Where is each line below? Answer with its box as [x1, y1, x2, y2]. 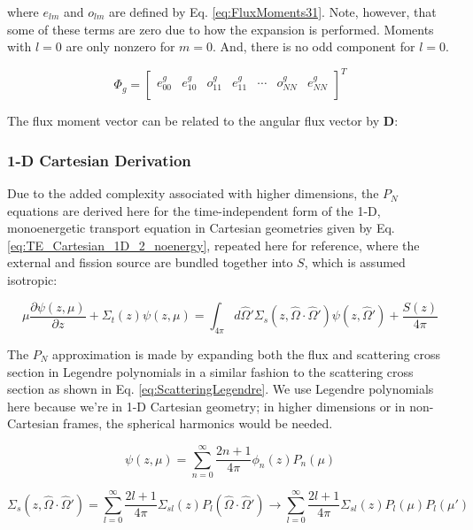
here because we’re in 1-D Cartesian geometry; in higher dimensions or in [7, 396, 406, 415]
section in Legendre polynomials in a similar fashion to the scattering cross [7, 362, 414, 380]
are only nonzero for [66, 37, 175, 56]
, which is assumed [304, 253, 406, 272]
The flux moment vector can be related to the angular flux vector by [7, 111, 380, 130]
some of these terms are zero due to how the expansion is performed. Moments [7, 19, 434, 38]
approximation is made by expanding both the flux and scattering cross [52, 344, 441, 363]
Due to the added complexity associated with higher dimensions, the [7, 184, 379, 203]
